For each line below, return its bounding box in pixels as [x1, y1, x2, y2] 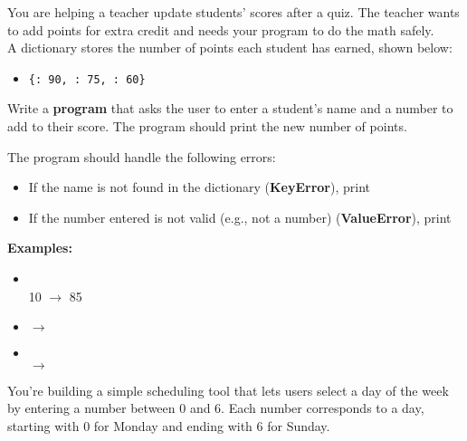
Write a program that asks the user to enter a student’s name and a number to [7, 99, 453, 118]
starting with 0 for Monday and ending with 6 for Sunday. [7, 416, 330, 435]
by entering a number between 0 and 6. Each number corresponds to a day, [7, 398, 424, 417]
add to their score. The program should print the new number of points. [7, 117, 407, 136]
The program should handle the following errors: [7, 147, 276, 166]
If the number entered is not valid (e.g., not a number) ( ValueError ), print [28, 207, 452, 226]
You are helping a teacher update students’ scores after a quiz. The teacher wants [7, 3, 460, 21]
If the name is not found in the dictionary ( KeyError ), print [28, 177, 370, 197]
